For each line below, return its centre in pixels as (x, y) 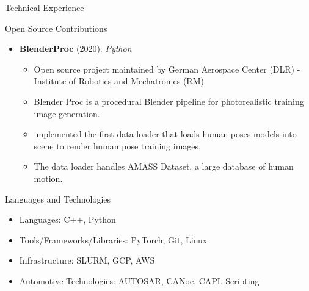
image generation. (67, 113)
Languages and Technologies (58, 199)
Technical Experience (45, 7)
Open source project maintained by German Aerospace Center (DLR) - (167, 69)
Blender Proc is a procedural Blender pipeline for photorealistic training (169, 101)
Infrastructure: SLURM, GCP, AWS (87, 260)
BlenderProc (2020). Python (75, 48)
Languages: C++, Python (67, 219)
